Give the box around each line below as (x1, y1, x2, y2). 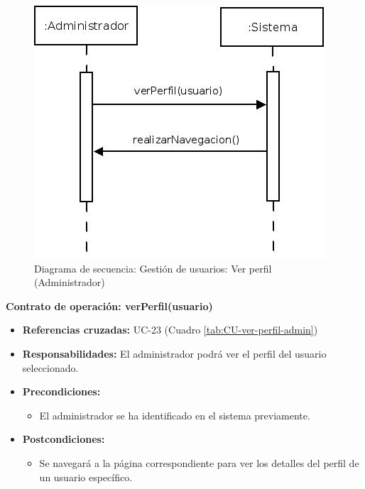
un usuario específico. (39, 469, 133, 484)
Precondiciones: (22, 384, 101, 399)
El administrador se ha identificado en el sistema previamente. (39, 407, 310, 422)
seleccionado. (22, 360, 79, 375)
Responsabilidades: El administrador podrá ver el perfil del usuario (22, 346, 327, 361)
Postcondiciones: (22, 432, 105, 446)
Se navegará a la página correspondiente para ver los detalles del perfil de (39, 455, 359, 470)
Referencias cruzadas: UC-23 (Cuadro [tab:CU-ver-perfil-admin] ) (22, 322, 318, 337)
